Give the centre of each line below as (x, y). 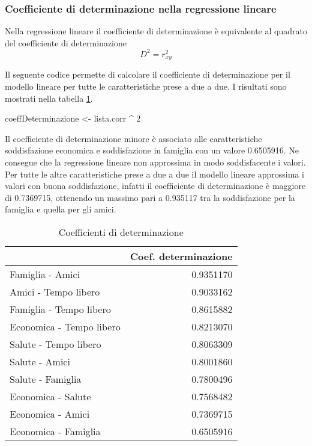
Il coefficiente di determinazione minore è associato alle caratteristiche (133, 138)
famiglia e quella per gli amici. (61, 209)
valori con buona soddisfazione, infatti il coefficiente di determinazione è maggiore (155, 186)
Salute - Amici (40, 361)
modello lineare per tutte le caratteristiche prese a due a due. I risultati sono (146, 86)
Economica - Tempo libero (65, 326)
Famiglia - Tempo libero (60, 309)
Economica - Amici (50, 413)
